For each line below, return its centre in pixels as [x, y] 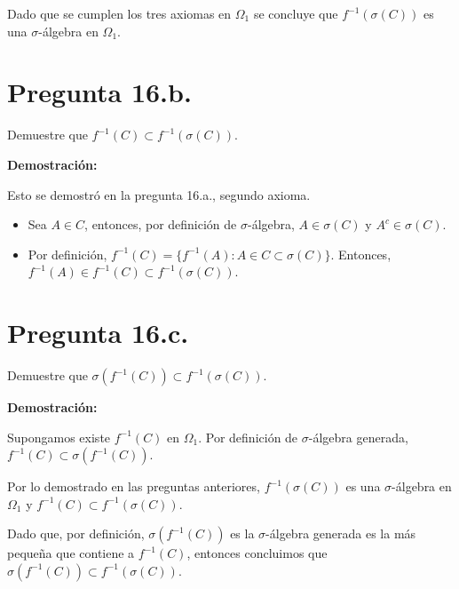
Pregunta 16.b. [99, 92]
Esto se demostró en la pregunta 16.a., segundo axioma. [159, 194]
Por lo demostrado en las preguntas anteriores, [134, 486]
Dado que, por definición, [76, 533]
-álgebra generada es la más [341, 533]
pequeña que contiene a [71, 553]
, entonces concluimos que [257, 553]
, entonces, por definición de [161, 224]
